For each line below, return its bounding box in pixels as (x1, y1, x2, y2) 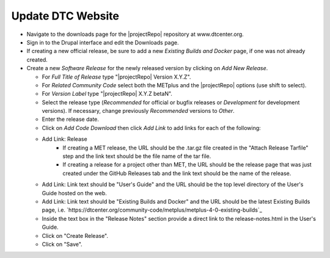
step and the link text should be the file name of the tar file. (62, 152, 211, 160)
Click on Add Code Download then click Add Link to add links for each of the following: (42, 124, 261, 131)
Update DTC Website (11, 9, 119, 23)
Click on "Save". (42, 240, 82, 248)
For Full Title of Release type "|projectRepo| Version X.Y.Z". (42, 73, 191, 81)
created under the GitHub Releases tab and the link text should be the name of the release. (62, 170, 291, 177)
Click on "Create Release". (42, 232, 108, 239)
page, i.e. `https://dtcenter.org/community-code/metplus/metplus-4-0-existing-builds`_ (42, 206, 262, 213)
